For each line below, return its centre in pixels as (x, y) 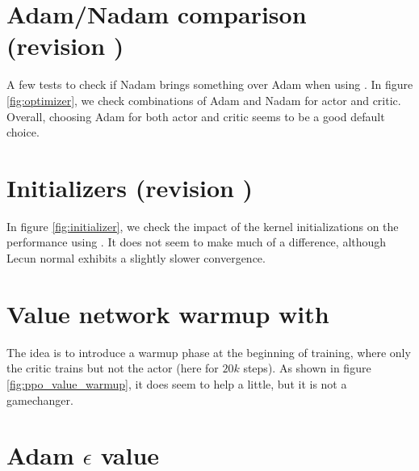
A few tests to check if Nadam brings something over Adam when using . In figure (210, 84)
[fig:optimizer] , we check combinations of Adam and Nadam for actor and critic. (204, 100)
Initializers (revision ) (130, 187)
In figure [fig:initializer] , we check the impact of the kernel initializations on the (203, 226)
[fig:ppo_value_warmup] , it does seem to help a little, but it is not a (177, 383)
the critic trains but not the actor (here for (113, 368)
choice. (23, 132)
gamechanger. (40, 400)
